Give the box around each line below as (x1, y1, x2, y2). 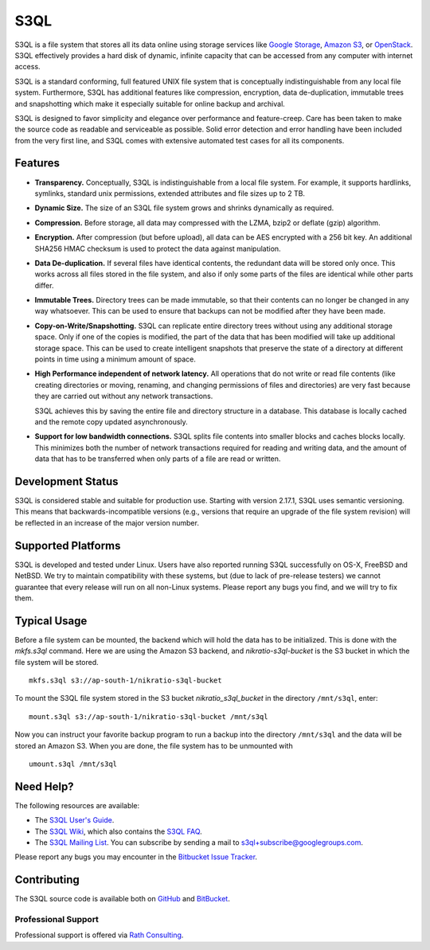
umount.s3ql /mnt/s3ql (29, 759, 118, 768)
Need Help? (14, 780, 75, 793)
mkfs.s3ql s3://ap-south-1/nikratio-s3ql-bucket (29, 676, 222, 685)
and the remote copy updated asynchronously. (34, 417, 189, 426)
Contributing (14, 873, 80, 887)
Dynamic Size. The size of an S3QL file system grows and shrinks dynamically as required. (34, 203, 334, 213)
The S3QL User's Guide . (34, 815, 115, 825)
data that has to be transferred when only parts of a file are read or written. (34, 454, 281, 463)
